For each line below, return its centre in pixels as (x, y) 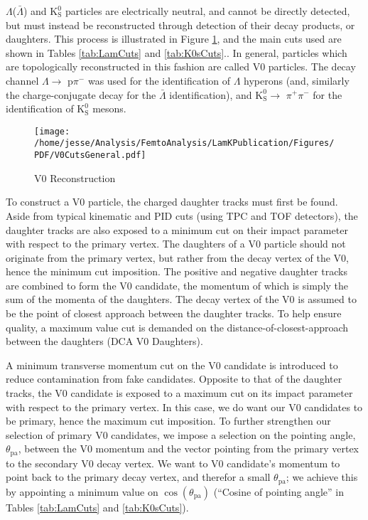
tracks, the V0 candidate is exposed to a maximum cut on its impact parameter (179, 393)
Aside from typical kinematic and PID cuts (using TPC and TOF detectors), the (182, 215)
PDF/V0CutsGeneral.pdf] (90, 155)
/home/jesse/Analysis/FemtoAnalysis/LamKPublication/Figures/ (184, 143)
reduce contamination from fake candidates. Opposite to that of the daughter (174, 379)
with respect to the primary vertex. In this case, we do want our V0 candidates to (184, 407)
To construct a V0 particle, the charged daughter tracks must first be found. (172, 202)
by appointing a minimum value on (82, 491)
